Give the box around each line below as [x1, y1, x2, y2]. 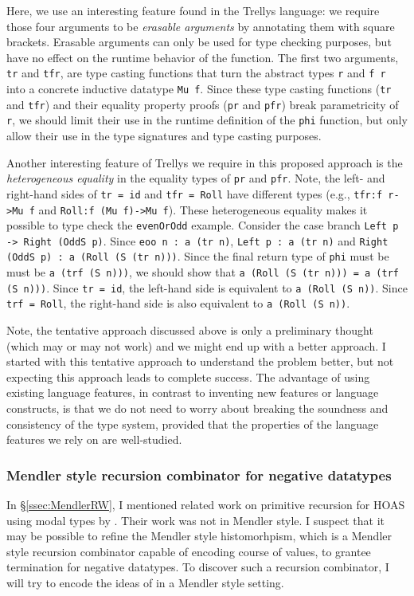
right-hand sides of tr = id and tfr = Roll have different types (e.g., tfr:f [6, 185, 383, 202]
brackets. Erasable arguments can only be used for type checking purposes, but [6, 33, 392, 50]
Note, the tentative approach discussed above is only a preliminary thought [6, 322, 373, 339]
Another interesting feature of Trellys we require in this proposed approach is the [6, 154, 403, 171]
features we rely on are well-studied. [6, 431, 182, 448]
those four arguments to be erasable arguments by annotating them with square [6, 18, 395, 34]
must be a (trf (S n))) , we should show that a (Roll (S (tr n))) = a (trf [6, 264, 400, 280]
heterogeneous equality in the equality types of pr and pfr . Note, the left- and [6, 170, 385, 186]
